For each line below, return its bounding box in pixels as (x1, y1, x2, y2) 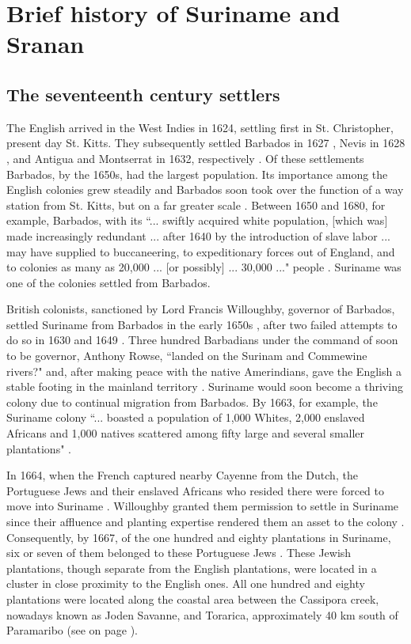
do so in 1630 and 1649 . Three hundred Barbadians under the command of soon (6, 331, 398, 348)
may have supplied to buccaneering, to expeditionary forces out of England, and (6, 243, 395, 259)
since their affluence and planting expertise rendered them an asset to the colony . (6, 513, 405, 530)
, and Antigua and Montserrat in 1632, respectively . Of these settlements (6, 150, 364, 166)
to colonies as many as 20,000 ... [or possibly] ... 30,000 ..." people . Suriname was (6, 259, 401, 275)
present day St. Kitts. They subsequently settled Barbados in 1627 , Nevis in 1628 (6, 134, 405, 151)
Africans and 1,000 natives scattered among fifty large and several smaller (6, 425, 365, 441)
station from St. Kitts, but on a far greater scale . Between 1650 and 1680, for (6, 196, 386, 213)
